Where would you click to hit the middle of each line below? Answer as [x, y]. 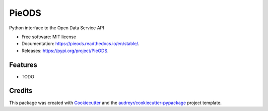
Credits [21, 91]
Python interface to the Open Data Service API [57, 28]
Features [23, 65]
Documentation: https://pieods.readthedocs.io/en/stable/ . [80, 44]
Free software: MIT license [49, 37]
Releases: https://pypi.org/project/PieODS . [65, 51]
